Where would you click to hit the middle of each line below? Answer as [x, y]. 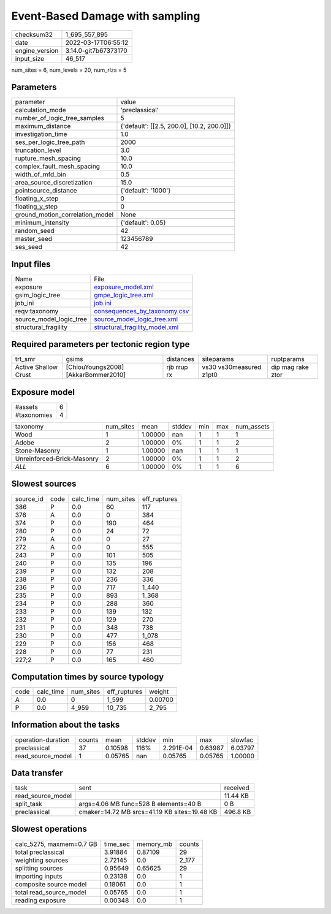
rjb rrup [177, 367]
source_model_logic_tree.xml [136, 319]
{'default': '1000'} [146, 191]
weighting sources [42, 860]
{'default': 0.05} [143, 223]
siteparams [218, 359]
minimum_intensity [42, 223]
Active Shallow [36, 367]
